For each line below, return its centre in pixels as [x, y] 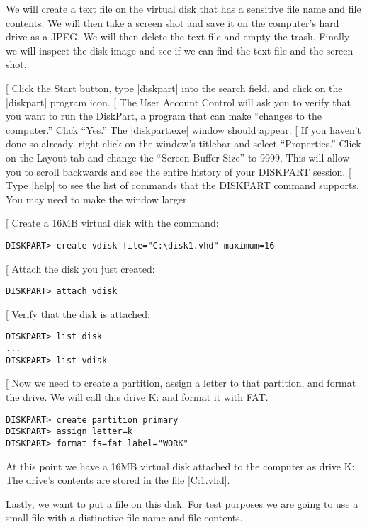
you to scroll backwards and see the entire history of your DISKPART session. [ [179, 171]
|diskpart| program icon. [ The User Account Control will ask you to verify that [178, 102]
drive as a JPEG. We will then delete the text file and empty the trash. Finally [178, 36]
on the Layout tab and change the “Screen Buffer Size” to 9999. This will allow [178, 157]
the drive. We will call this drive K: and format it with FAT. [137, 396]
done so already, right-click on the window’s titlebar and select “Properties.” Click [183, 143]
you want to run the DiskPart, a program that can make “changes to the [164, 116]
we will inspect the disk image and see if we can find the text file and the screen [180, 50]
